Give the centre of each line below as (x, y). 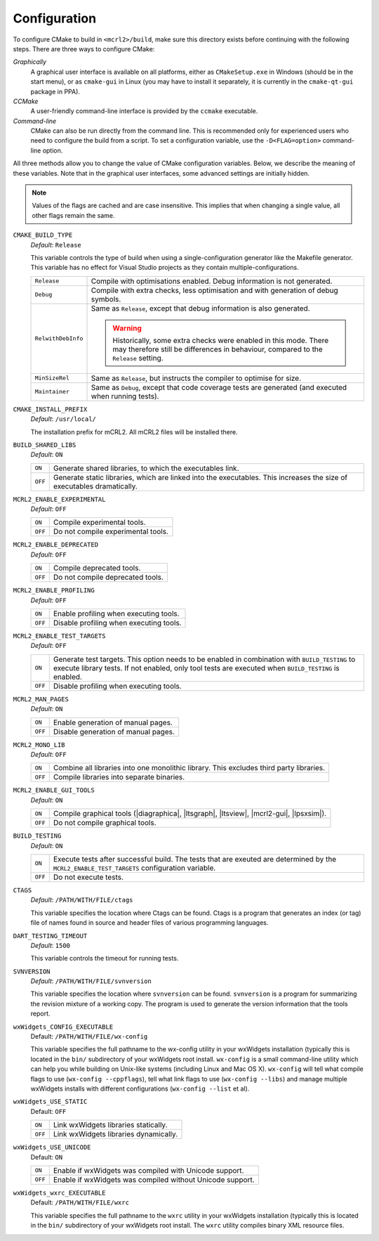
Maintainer (52, 392)
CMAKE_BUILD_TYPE (43, 235)
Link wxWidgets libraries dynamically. (115, 1134)
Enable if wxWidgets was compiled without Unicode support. (154, 1179)
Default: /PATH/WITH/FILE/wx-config (89, 1037)
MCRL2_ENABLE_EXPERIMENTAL (59, 499)
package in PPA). (55, 91)
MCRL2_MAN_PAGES (41, 699)
